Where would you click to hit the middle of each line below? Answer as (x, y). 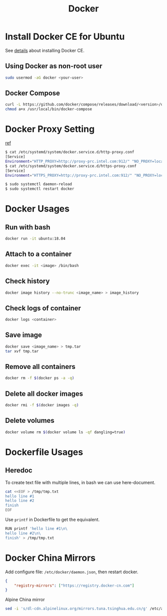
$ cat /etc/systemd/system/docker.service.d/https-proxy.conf (71, 166)
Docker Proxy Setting (50, 129)
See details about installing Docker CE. (45, 50)
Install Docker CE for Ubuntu (65, 37)
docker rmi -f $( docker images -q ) (42, 405)
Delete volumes (30, 421)
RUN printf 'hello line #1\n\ (37, 529)
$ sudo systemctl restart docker (40, 189)
